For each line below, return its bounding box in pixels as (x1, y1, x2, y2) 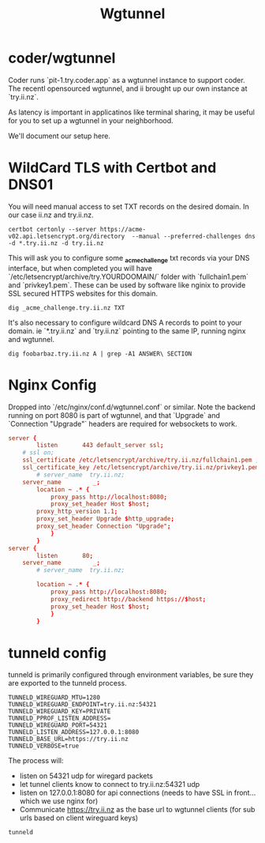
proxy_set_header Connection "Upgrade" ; (36, 522, 171, 530)
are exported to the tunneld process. (8, 679, 128, 688)
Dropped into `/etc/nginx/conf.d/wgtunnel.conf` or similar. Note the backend (8, 402, 256, 412)
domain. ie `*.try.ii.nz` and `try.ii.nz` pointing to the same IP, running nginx (8, 326, 246, 336)
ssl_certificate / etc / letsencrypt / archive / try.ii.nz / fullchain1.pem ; (22, 456, 259, 465)
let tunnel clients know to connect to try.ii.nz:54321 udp (19, 780, 200, 789)
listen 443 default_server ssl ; (36, 442, 164, 450)
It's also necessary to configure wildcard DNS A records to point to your (8, 318, 242, 327)
